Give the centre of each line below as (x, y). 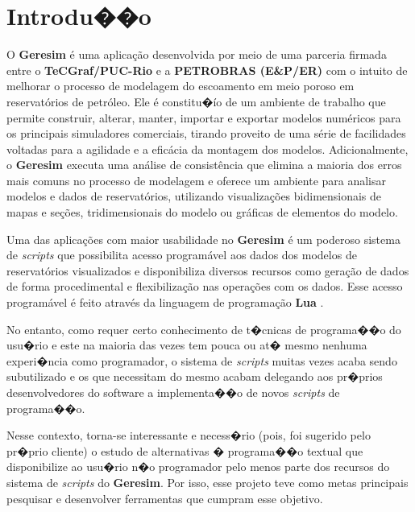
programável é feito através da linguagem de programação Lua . (165, 302)
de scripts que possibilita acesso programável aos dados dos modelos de (182, 255)
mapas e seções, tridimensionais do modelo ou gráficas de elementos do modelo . (202, 212)
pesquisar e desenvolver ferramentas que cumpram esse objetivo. (165, 498)
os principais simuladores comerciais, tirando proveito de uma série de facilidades (206, 133)
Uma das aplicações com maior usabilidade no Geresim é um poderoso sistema (203, 239)
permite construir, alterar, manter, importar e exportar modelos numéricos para (204, 117)
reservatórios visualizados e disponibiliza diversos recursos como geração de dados (208, 270)
